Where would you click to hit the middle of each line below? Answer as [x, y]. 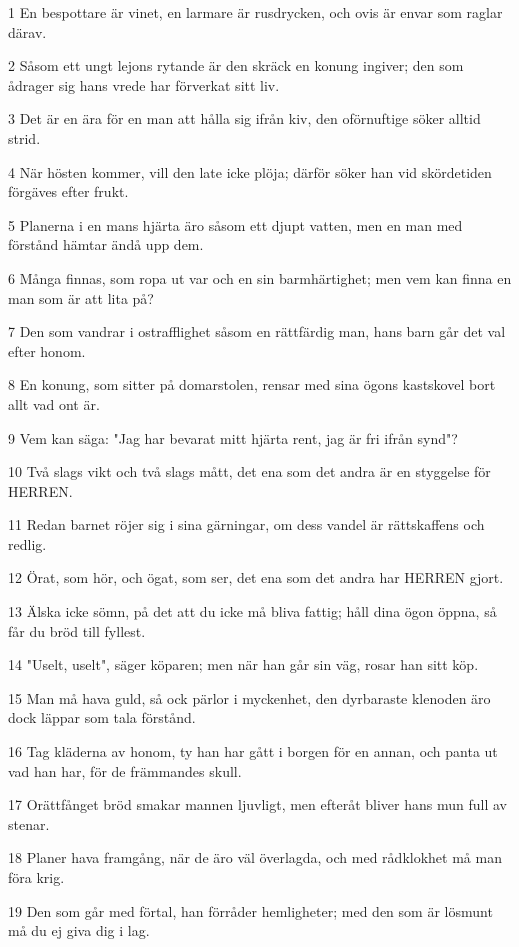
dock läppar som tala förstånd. [102, 717]
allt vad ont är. [54, 403]
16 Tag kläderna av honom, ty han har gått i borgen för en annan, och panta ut [253, 751]
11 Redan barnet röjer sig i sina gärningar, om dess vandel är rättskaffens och [246, 524]
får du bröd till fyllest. [77, 630]
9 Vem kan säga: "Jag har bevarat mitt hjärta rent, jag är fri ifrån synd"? [233, 437]
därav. [27, 31]
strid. [24, 137]
